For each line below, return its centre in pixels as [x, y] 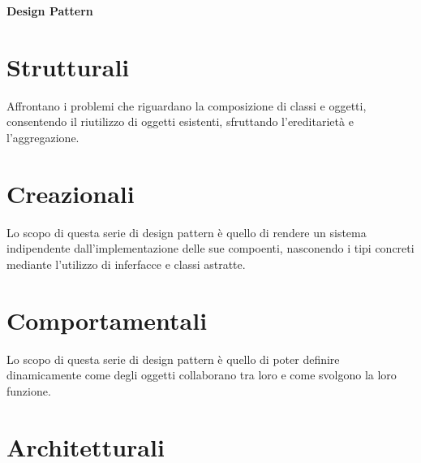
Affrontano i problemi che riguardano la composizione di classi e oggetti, [187, 105]
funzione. [29, 390]
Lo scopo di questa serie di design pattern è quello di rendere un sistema [187, 232]
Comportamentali [107, 320]
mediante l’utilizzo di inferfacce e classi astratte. [126, 264]
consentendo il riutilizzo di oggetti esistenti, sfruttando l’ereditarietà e [180, 121]
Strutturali [68, 66]
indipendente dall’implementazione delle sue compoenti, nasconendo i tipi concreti [210, 248]
